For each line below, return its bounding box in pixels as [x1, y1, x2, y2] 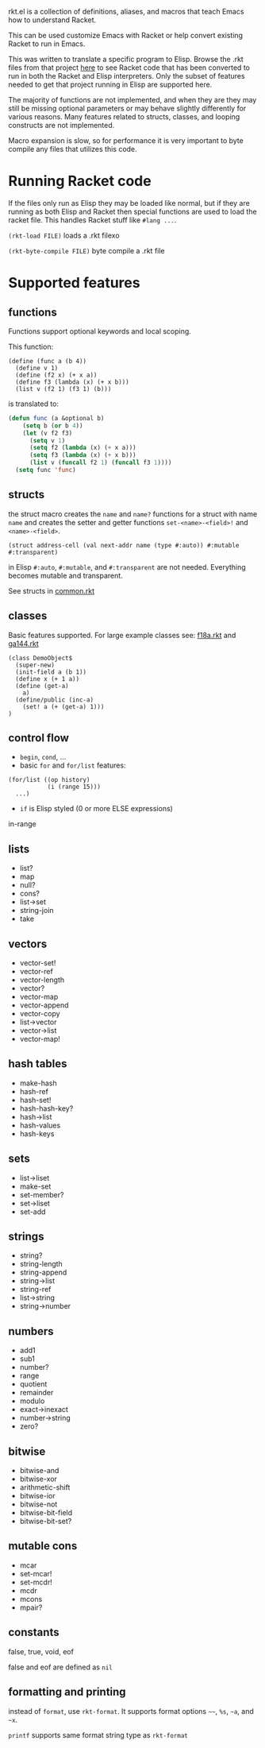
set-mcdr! [19, 1577, 53, 1587]
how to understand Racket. [8, 15, 97, 25]
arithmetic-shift [19, 1483, 71, 1492]
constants [8, 1626, 60, 1639]
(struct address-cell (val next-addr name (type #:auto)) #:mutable [8, 541, 240, 549]
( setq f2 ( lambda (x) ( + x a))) [29, 444, 136, 452]
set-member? [19, 1189, 64, 1199]
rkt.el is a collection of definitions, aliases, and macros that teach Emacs [8, 7, 244, 16]
